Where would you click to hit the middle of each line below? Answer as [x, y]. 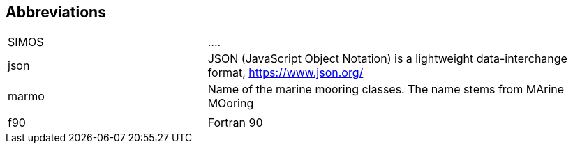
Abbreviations [56, 12]
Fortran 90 [235, 123]
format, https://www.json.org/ [285, 73]
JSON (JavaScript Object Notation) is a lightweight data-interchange [387, 59]
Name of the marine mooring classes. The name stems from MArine [386, 89]
